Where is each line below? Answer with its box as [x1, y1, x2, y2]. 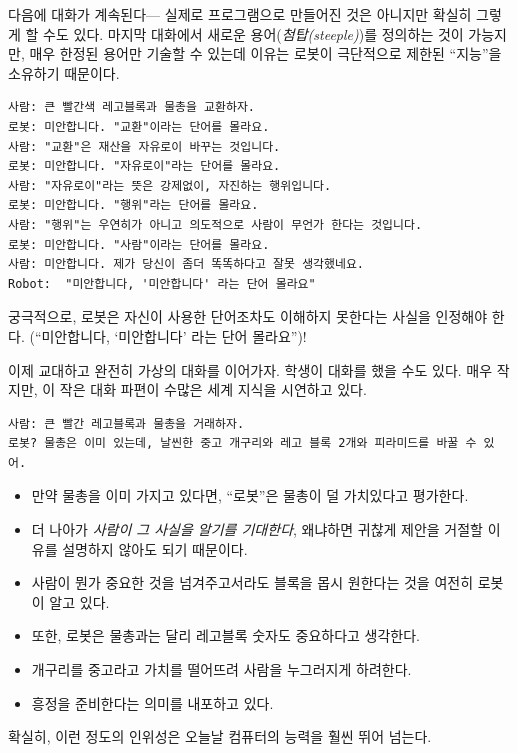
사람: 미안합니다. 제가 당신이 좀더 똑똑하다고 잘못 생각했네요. [8, 257, 365, 272]
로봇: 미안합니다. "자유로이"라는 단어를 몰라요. [8, 159, 281, 174]
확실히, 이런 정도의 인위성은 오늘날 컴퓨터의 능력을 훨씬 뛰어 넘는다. [8, 726, 432, 747]
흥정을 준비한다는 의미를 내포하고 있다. [31, 692, 274, 713]
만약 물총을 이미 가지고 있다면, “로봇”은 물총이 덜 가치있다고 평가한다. [31, 485, 469, 506]
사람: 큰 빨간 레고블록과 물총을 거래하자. [8, 416, 245, 431]
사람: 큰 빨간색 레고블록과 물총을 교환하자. [8, 100, 256, 115]
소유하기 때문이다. [8, 62, 120, 83]
